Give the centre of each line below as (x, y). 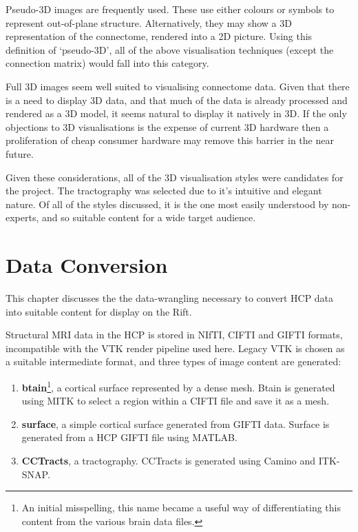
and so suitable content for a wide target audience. (149, 217)
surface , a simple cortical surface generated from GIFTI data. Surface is (176, 423)
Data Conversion (87, 265)
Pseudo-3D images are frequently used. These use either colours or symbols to (170, 9)
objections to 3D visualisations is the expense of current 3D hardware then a (167, 126)
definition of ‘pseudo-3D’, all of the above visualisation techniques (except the (170, 49)
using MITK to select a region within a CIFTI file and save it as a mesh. (176, 401)
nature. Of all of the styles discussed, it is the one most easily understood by (167, 204)
